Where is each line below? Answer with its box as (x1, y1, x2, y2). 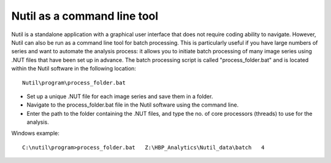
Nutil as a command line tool (11, 9, 159, 23)
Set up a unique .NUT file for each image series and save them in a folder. (26, 93, 213, 100)
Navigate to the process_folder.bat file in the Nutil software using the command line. (26, 101, 239, 108)
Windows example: (11, 129, 59, 137)
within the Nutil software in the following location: (11, 65, 136, 72)
